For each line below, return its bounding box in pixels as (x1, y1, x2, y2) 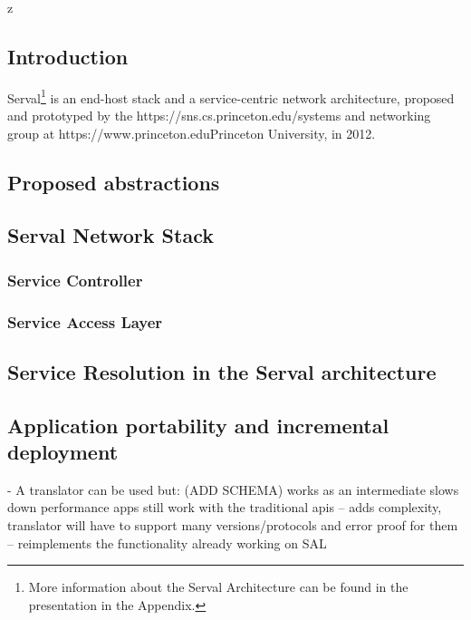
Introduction (7, 42, 129, 70)
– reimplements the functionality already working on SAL (7, 533, 327, 552)
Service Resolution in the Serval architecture (7, 357, 437, 385)
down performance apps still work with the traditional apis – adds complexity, (7, 498, 442, 517)
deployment (7, 438, 119, 466)
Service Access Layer (7, 310, 163, 333)
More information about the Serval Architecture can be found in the (28, 577, 409, 596)
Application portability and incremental (7, 411, 389, 439)
